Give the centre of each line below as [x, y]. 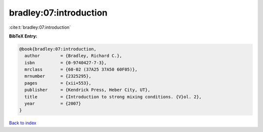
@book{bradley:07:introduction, [58, 49]
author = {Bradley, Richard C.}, [73, 56]
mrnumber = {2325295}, [58, 76]
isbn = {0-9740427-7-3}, [66, 63]
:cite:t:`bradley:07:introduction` [40, 27]
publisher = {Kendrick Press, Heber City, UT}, [87, 90]
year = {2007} [53, 104]
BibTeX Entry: [23, 36]
